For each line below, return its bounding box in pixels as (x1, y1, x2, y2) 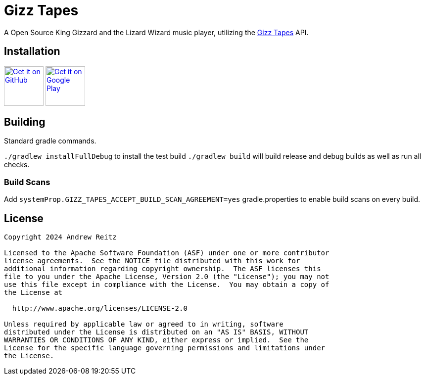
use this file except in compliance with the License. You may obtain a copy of (4, 281, 330, 289)
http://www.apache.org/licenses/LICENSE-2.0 (12, 304, 188, 313)
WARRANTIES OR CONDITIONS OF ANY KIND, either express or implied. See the (4, 336, 309, 344)
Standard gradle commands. (4, 137, 96, 145)
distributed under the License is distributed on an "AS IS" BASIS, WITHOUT (4, 328, 309, 336)
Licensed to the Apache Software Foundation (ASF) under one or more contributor (4, 249, 330, 257)
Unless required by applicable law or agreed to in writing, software (4, 320, 283, 329)
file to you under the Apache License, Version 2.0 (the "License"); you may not (4, 273, 330, 281)
